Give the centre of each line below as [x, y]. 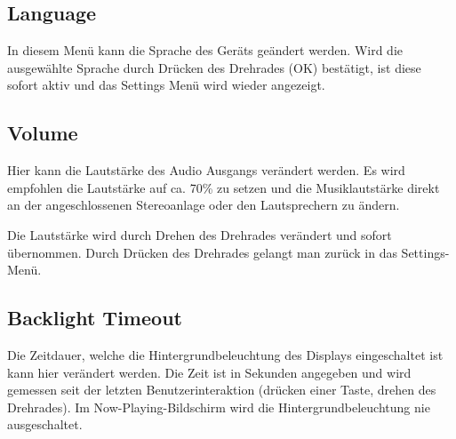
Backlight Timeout [95, 318]
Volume [43, 133]
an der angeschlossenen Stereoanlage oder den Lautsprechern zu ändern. [204, 205]
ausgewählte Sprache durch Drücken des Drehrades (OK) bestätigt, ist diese [214, 67]
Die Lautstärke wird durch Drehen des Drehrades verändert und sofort [200, 234]
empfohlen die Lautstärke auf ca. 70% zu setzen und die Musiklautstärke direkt [224, 187]
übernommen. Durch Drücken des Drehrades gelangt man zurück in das [202, 252]
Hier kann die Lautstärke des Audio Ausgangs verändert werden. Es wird [206, 170]
